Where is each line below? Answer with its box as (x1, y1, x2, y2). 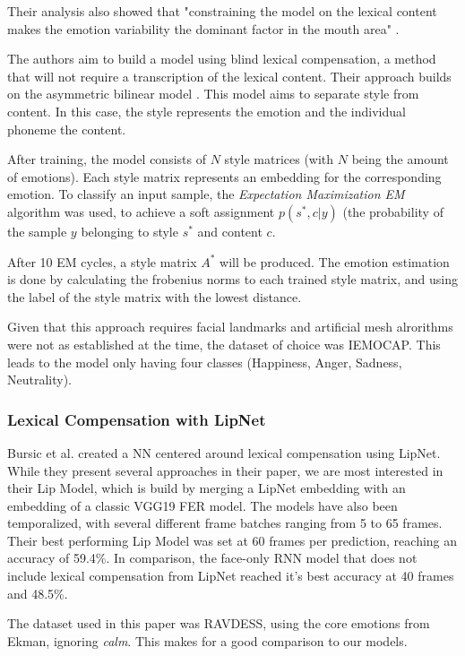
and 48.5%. (7, 583, 68, 602)
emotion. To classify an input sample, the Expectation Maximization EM (7, 185, 405, 203)
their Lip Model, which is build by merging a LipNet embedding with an (7, 479, 406, 497)
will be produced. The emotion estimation (220, 252, 450, 271)
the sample (7, 221, 67, 240)
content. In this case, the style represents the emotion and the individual (7, 101, 406, 120)
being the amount (351, 150, 449, 168)
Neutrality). (7, 370, 73, 389)
